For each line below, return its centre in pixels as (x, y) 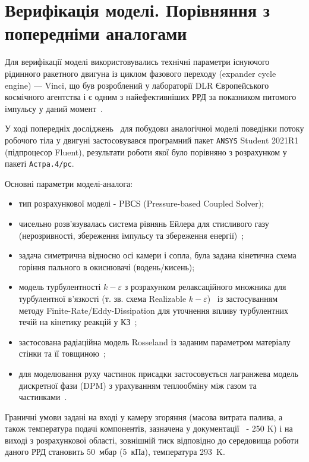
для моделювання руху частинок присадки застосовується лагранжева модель (158, 373)
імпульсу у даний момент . (54, 108)
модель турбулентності (60, 287)
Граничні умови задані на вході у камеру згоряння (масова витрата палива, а (144, 416)
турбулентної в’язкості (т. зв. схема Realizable (103, 298)
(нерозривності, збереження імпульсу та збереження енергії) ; (131, 235)
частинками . (43, 397)
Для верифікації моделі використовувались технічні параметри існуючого (137, 62)
